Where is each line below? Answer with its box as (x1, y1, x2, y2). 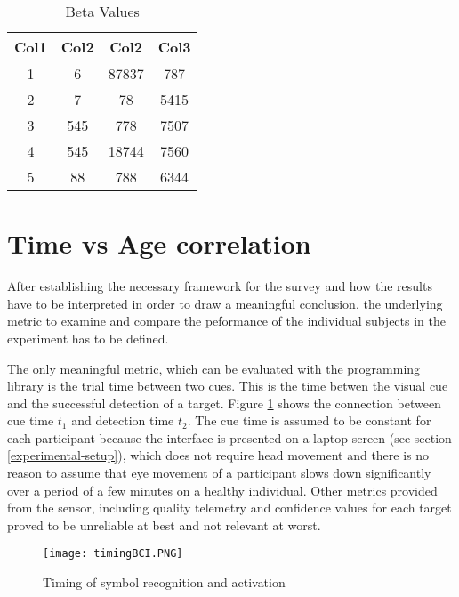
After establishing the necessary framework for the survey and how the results (7, 277, 432, 295)
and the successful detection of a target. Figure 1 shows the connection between (7, 393, 441, 412)
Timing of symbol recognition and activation (43, 573, 286, 592)
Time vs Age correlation (7, 225, 311, 262)
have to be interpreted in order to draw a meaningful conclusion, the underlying (7, 294, 443, 312)
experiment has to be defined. (7, 328, 169, 347)
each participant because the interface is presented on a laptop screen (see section (7, 428, 452, 447)
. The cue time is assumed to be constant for (187, 411, 431, 430)
